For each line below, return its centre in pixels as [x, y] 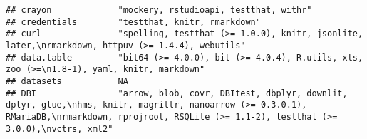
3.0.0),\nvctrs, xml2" [60, 129]
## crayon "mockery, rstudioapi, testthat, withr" [159, 10]
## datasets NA [67, 81]
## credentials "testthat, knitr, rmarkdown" [133, 22]
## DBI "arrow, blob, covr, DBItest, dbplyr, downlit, [177, 93]
